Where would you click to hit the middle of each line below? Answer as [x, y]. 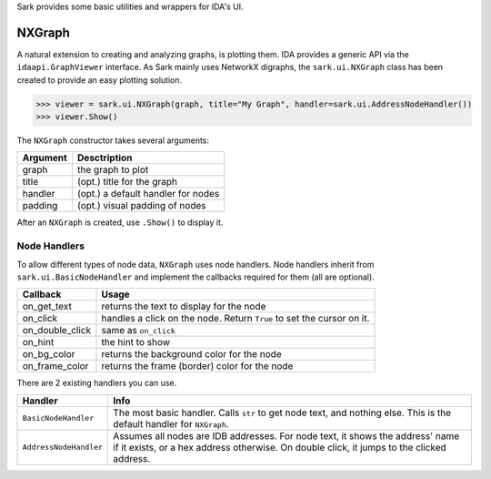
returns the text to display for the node [184, 307]
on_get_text [47, 307]
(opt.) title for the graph [127, 182]
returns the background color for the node [191, 354]
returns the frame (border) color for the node [197, 366]
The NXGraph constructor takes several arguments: [113, 140]
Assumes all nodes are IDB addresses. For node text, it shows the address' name [286, 435]
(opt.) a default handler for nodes [149, 194]
